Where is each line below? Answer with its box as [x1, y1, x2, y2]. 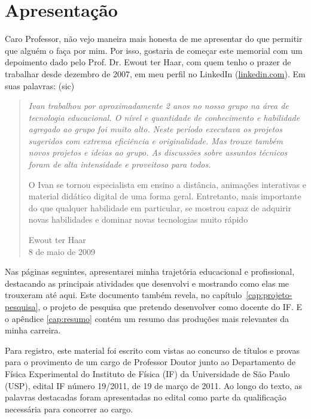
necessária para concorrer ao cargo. [5, 402, 133, 415]
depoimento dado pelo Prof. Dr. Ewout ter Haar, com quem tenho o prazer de [5, 56, 291, 68]
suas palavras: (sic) [5, 79, 75, 92]
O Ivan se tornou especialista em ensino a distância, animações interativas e [28, 178, 306, 190]
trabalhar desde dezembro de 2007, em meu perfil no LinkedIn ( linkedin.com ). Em [5, 67, 306, 80]
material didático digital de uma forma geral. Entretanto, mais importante [28, 190, 301, 202]
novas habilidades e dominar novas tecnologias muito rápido [28, 213, 248, 226]
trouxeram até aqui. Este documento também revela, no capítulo [5, 289, 242, 301]
